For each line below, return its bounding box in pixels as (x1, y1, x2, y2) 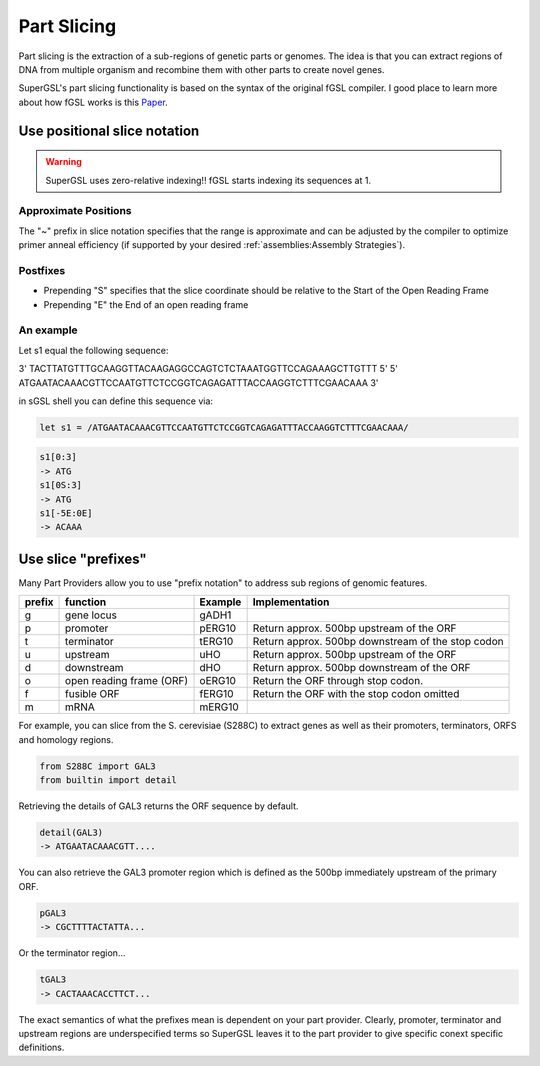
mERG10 (199, 700, 239, 714)
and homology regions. (18, 733, 114, 745)
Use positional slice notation (18, 122, 200, 139)
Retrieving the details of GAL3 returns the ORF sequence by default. (18, 800, 299, 812)
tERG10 (199, 635, 234, 649)
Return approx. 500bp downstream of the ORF (252, 661, 471, 675)
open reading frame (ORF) (65, 674, 189, 688)
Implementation (252, 595, 330, 609)
